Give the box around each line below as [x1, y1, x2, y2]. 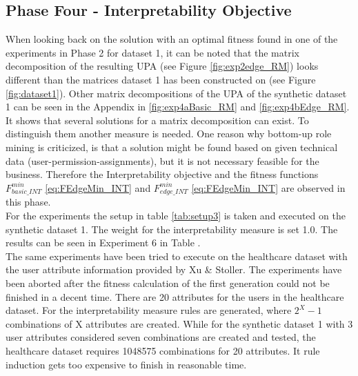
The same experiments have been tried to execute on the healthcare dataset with [6, 248, 348, 263]
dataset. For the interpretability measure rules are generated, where [6, 303, 292, 317]
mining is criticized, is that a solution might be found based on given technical [6, 139, 338, 154]
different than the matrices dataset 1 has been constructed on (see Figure [6, 72, 316, 86]
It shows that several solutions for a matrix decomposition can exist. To [6, 112, 309, 127]
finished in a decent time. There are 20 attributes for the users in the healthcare [6, 289, 344, 304]
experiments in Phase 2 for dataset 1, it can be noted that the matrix [6, 45, 299, 59]
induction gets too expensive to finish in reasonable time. [6, 357, 247, 371]
